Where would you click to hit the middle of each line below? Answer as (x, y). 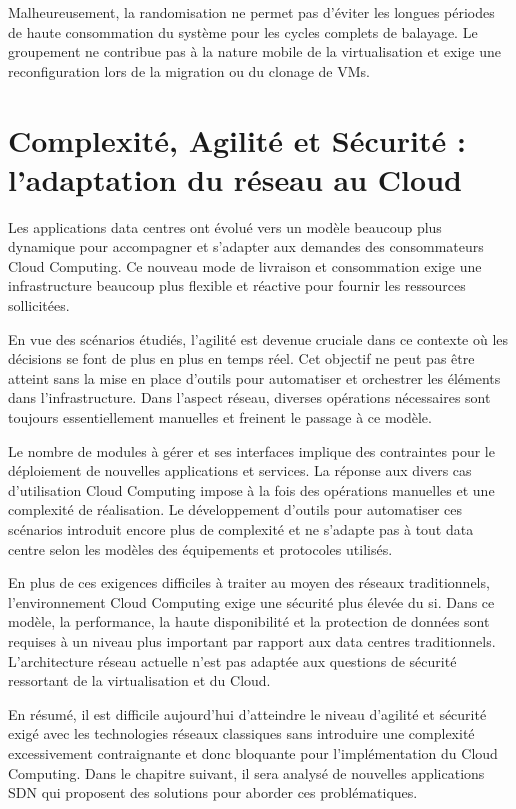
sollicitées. (39, 305)
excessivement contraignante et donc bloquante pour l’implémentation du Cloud (253, 752)
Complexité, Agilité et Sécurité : (237, 139)
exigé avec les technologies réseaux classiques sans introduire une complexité (241, 733)
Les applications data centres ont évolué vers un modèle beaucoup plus (225, 226)
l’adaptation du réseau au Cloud (235, 178)
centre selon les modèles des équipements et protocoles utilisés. (200, 548)
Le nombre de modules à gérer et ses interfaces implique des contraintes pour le (251, 450)
